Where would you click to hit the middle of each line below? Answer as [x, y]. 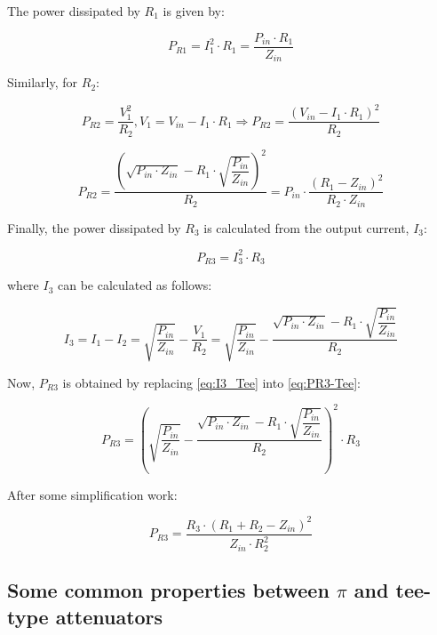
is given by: [194, 11]
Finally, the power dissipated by [94, 227]
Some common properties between [168, 590]
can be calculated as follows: [135, 285]
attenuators [109, 616]
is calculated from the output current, [306, 227]
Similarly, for [43, 82]
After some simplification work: [92, 494]
